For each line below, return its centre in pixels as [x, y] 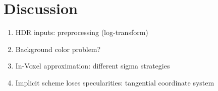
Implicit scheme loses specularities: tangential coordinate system [115, 82]
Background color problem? [58, 49]
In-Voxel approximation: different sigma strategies [93, 66]
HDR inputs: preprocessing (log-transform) [82, 32]
